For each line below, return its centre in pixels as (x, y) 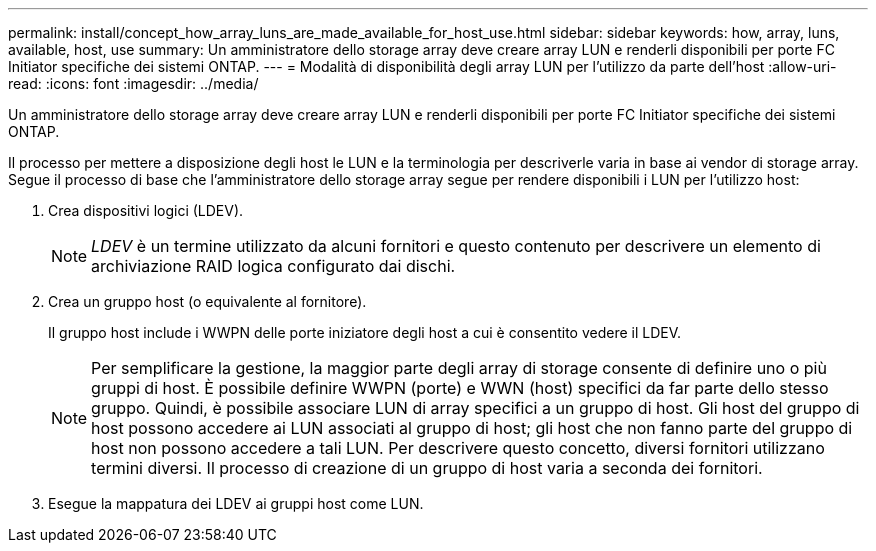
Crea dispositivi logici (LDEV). (146, 210)
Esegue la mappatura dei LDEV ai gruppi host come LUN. (236, 503)
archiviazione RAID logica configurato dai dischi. (273, 266)
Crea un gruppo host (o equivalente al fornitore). (207, 301)
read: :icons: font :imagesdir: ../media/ (133, 83)
